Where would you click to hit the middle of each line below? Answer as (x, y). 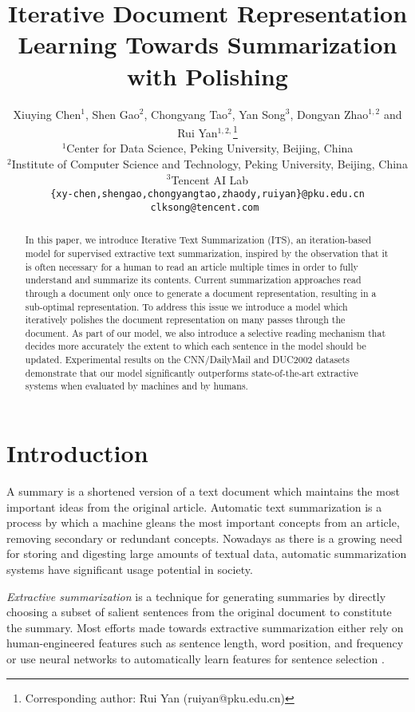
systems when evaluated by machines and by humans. (136, 386)
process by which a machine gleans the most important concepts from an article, (203, 522)
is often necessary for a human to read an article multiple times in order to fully (192, 266)
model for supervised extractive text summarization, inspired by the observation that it (207, 253)
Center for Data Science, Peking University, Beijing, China (210, 148)
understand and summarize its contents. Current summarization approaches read (193, 280)
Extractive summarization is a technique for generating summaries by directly (196, 596)
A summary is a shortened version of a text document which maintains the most (203, 491)
